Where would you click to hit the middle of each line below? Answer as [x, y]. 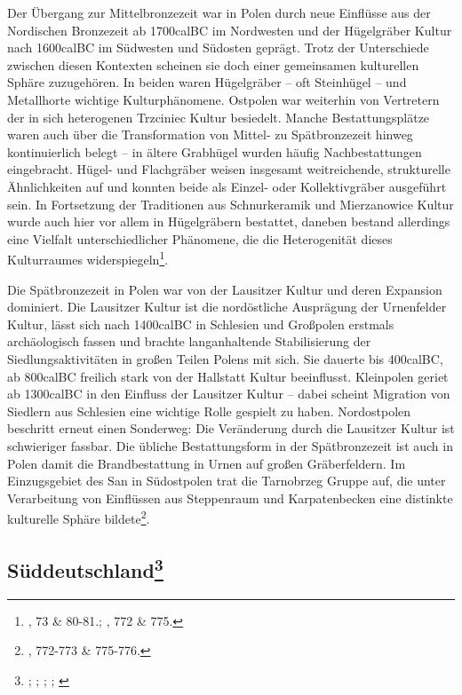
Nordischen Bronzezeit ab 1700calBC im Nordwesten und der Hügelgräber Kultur [230, 30]
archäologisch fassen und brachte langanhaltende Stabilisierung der [189, 341]
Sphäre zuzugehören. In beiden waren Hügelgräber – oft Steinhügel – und [207, 82]
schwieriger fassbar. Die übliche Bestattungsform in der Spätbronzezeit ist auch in [230, 445]
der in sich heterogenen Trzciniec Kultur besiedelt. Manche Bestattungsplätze [219, 117]
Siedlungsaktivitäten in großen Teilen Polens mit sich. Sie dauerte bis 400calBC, [225, 358]
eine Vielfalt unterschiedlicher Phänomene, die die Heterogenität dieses [200, 238]
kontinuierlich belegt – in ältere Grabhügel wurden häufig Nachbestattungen [215, 151]
